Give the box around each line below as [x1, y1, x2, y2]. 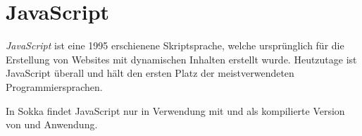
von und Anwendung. [6, 117, 98, 132]
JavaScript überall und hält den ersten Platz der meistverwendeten [6, 66, 294, 80]
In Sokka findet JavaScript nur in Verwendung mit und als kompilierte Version [6, 103, 345, 118]
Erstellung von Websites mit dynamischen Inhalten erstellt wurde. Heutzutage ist [6, 51, 357, 66]
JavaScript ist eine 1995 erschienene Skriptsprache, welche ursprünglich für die [6, 38, 344, 53]
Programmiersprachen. [6, 79, 103, 94]
